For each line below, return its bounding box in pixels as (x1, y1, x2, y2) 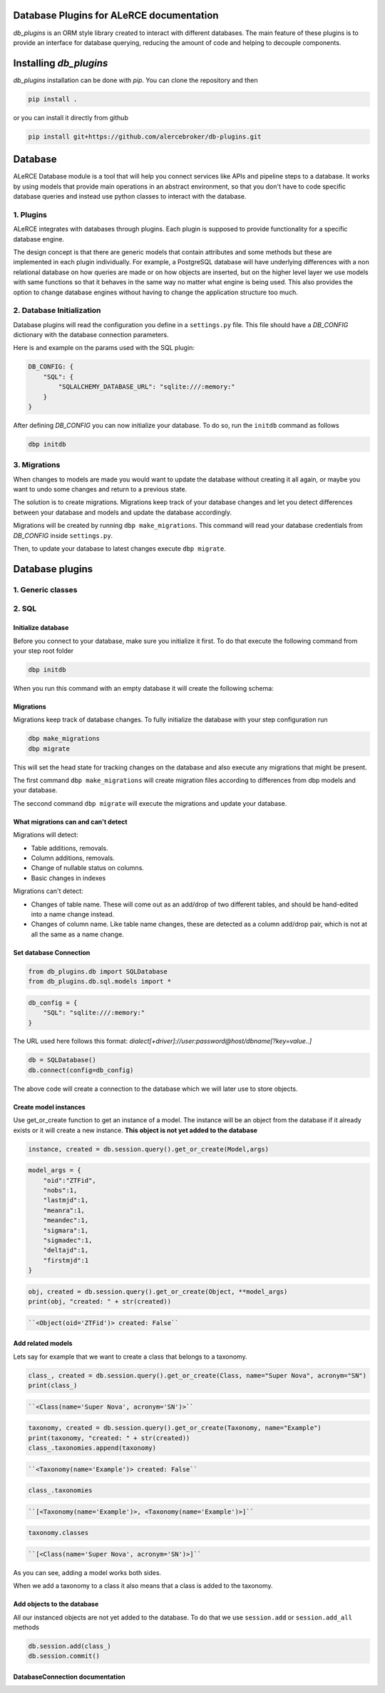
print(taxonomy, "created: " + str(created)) (28, 1434, 190, 1442)
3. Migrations (13, 460, 61, 470)
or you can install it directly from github (13, 113, 128, 121)
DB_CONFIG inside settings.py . (13, 531, 113, 539)
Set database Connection (13, 948, 91, 957)
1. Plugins (13, 209, 48, 219)
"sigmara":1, (43, 1226, 89, 1234)
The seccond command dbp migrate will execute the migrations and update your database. (13, 799, 287, 807)
